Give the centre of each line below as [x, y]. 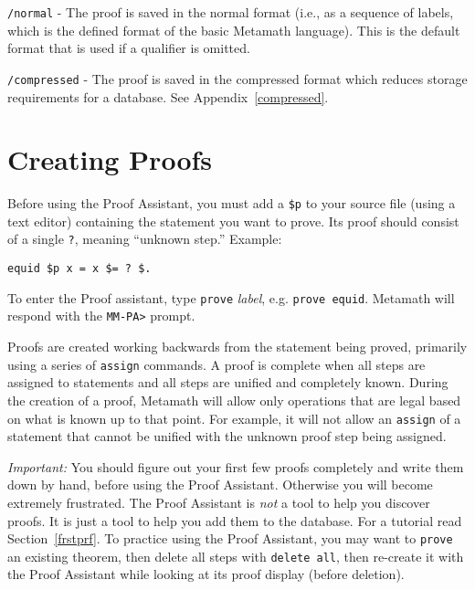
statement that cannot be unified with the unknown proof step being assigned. [227, 436]
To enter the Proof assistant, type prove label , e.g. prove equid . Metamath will [231, 297]
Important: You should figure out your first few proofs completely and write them [236, 466]
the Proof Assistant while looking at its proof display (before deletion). [206, 574]
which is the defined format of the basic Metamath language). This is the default [234, 30]
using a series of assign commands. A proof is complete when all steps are [216, 364]
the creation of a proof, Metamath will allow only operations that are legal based [234, 400]
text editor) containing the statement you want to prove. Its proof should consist [233, 221]
